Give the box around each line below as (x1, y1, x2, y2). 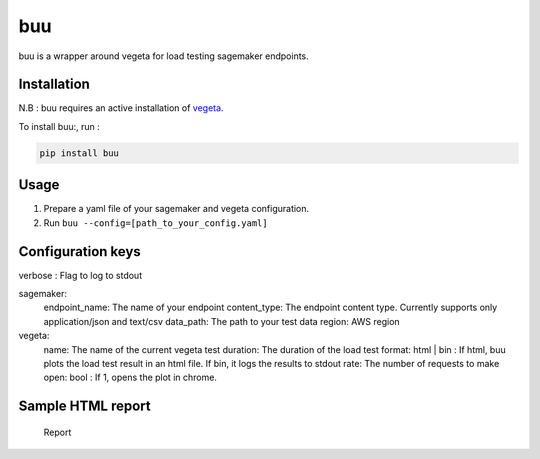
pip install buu (39, 147, 120, 159)
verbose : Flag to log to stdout (18, 269, 143, 281)
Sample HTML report (18, 398, 151, 415)
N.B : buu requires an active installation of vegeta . (18, 102, 224, 114)
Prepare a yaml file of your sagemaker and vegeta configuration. (43, 203, 310, 215)
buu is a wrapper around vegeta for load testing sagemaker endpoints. (18, 50, 309, 62)
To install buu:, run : (18, 120, 100, 132)
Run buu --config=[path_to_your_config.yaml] (43, 216, 269, 229)
